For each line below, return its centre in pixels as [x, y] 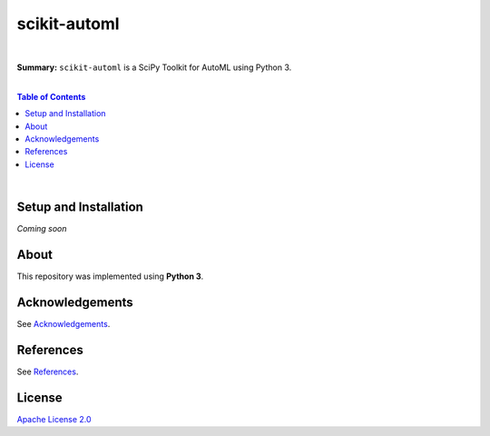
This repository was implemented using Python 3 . [110, 276]
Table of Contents [51, 96]
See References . [48, 372]
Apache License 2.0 [54, 419]
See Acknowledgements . [64, 323]
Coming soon [42, 228]
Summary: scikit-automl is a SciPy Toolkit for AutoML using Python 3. [154, 67]
